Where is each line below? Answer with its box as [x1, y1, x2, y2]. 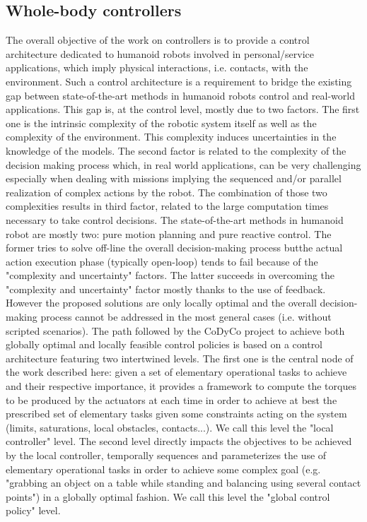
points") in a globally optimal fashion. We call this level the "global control [6, 489, 330, 504]
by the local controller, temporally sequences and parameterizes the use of [6, 448, 327, 463]
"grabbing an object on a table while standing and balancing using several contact [6, 475, 361, 490]
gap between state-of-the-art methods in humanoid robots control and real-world [6, 88, 355, 102]
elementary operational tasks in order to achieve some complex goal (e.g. [6, 461, 321, 476]
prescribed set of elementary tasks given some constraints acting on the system [6, 406, 347, 421]
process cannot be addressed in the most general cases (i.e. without [40, 309, 332, 324]
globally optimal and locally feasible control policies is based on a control [6, 337, 323, 352]
